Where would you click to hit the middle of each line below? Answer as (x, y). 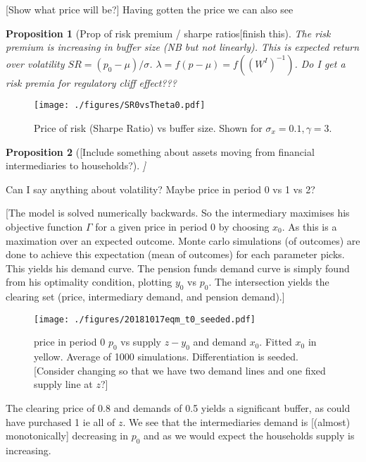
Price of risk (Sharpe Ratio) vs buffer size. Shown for (148, 128)
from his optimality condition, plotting (89, 282)
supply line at (63, 384)
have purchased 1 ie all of (61, 421)
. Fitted (276, 342)
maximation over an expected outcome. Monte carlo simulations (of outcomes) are (183, 240)
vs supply (141, 342)
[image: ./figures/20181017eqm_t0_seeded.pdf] (145, 319)
